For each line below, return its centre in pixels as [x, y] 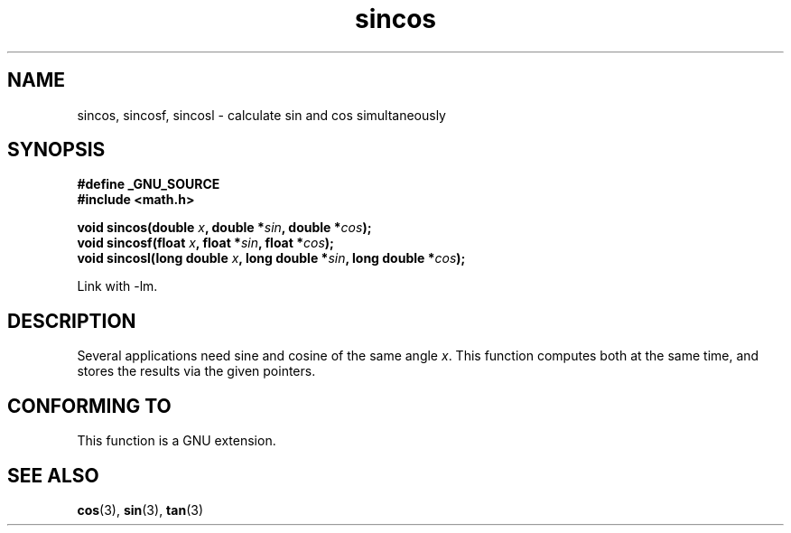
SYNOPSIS [56, 150]
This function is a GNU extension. [177, 441]
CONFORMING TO [89, 406]
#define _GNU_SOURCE [149, 184]
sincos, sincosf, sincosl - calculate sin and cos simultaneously [261, 115]
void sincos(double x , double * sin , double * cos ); [224, 228]
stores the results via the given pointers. [196, 371]
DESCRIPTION [72, 321]
